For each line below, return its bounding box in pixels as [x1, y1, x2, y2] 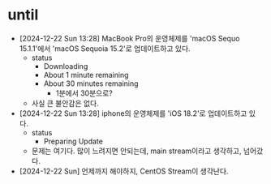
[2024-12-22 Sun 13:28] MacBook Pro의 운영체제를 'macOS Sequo [19, 33, 240, 43]
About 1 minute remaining [43, 70, 129, 79]
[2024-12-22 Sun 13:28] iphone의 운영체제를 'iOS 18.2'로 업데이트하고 [19, 108, 247, 118]
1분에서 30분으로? [55, 88, 113, 98]
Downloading [43, 61, 88, 71]
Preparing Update [43, 136, 103, 146]
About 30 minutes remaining [43, 79, 139, 88]
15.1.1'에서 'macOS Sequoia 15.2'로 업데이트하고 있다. [19, 43, 191, 53]
